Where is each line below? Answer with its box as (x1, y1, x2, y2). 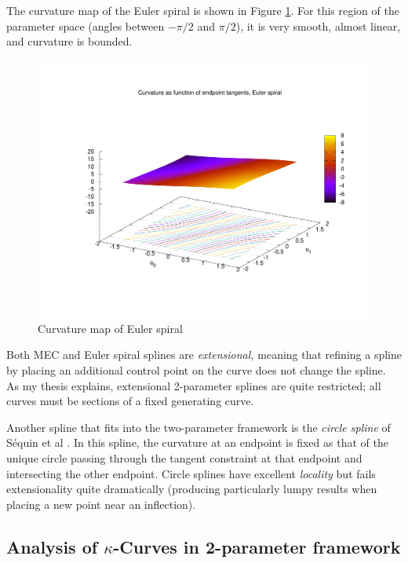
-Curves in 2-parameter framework (113, 534, 401, 558)
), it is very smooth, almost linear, (235, 17, 401, 34)
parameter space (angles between (6, 17, 165, 34)
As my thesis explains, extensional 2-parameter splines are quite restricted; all (6, 377, 381, 393)
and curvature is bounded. (6, 33, 133, 49)
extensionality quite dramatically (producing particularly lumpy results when (6, 481, 377, 497)
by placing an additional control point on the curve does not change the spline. (6, 362, 386, 378)
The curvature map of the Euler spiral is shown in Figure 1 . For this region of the (6, 2, 399, 18)
